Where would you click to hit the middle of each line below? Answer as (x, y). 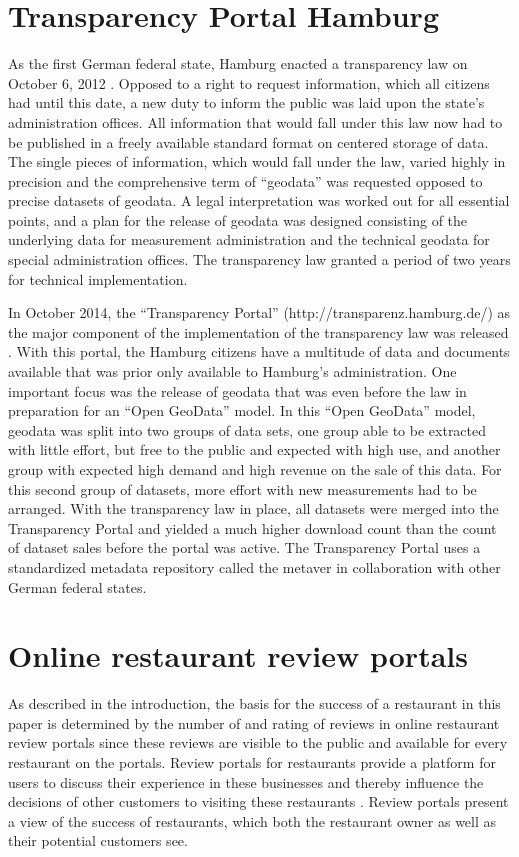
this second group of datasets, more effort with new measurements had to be (242, 488)
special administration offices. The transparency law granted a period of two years (259, 259)
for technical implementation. (98, 278)
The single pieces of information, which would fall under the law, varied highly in (257, 161)
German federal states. (77, 586)
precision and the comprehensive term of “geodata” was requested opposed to (245, 180)
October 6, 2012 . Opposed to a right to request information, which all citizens (249, 82)
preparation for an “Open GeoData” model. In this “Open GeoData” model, (242, 410)
